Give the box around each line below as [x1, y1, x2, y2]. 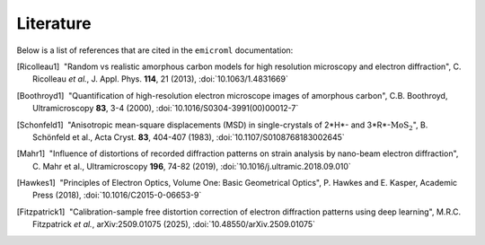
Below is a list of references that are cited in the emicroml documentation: [16, 45, 294, 56]
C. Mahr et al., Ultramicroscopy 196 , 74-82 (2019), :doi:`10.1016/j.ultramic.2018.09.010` [32, 161, 352, 171]
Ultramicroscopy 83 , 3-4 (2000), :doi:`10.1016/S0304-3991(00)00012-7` [32, 103, 299, 114]
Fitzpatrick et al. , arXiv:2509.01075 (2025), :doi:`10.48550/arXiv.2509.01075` [32, 219, 316, 230]
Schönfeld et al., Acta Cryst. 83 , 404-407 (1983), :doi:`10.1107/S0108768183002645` [32, 131, 345, 143]
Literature [16, 13, 92, 33]
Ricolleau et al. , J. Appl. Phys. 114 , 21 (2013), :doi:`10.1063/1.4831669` [32, 74, 289, 84]
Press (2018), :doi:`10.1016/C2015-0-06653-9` [32, 189, 202, 201]
